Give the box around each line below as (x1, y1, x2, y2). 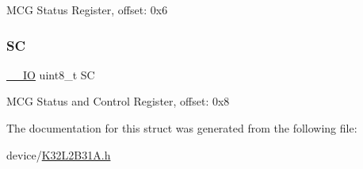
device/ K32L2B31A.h (6, 146, 111, 163)
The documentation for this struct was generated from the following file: (6, 120, 357, 136)
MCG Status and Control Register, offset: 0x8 (6, 93, 230, 109)
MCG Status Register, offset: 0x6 (6, 2, 168, 17)
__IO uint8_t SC (6, 66, 95, 83)
